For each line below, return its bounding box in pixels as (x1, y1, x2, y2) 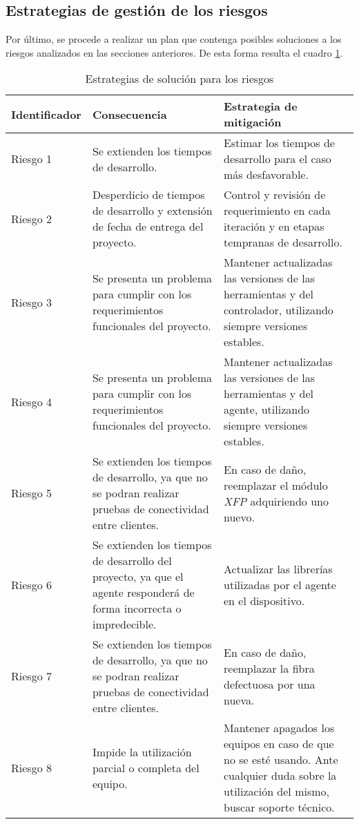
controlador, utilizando (224, 302, 333, 318)
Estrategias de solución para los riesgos (85, 70, 274, 87)
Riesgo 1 (11, 151, 52, 167)
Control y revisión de (224, 186, 326, 203)
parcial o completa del (92, 759, 200, 776)
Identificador (11, 106, 81, 122)
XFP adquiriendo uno (224, 492, 329, 509)
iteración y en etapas (224, 218, 324, 235)
